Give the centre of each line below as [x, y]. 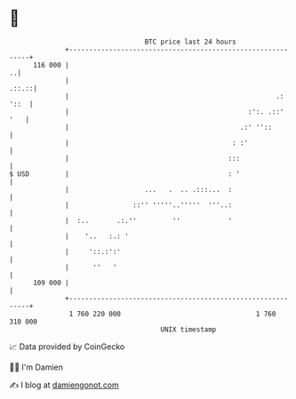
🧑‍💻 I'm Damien [36, 367]
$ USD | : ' [125, 174]
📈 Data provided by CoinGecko [67, 347]
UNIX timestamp [188, 329]
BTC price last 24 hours [191, 42]
